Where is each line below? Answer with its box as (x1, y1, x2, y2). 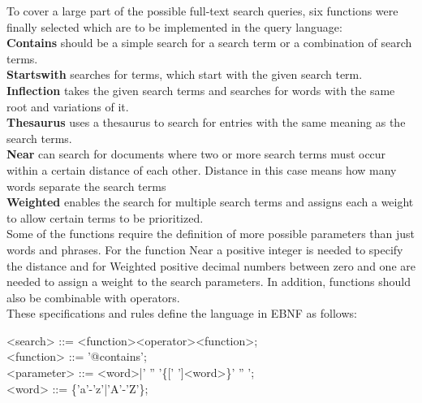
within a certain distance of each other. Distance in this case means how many (6, 161, 397, 178)
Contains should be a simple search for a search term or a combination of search (6, 34, 412, 51)
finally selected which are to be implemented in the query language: (6, 18, 342, 35)
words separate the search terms (6, 177, 166, 194)
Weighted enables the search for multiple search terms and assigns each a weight (6, 193, 414, 210)
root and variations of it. (6, 97, 129, 115)
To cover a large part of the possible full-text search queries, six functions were (6, 2, 398, 19)
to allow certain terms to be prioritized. (6, 209, 204, 226)
